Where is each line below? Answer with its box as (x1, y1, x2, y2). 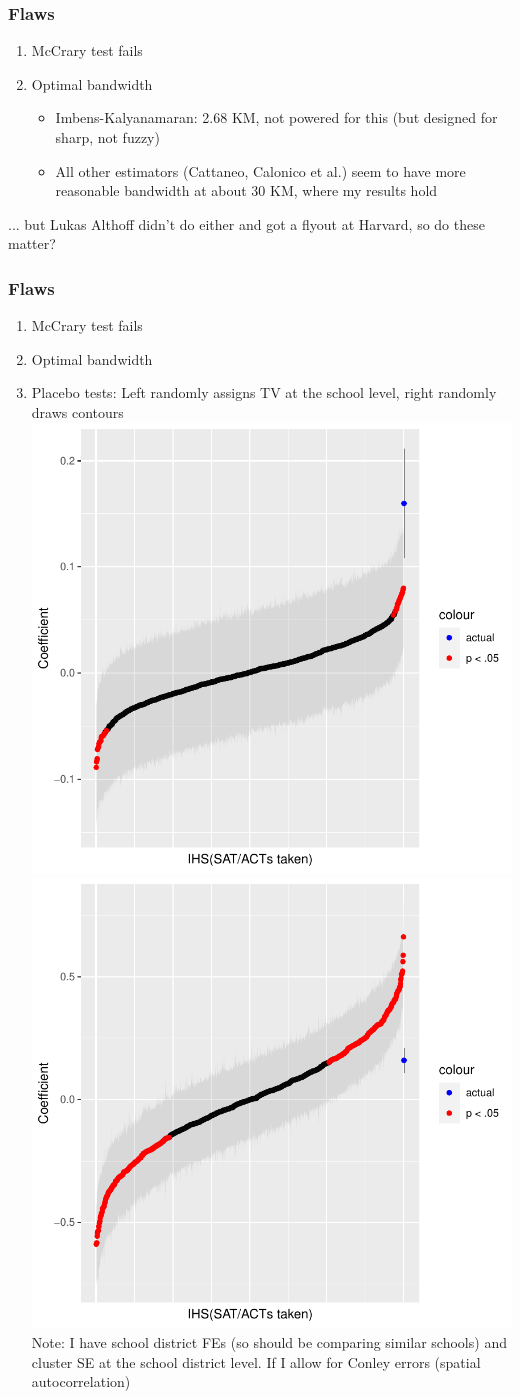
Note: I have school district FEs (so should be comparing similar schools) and (31, 1331, 507, 1352)
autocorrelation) (31, 1371, 131, 1392)
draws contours (31, 401, 124, 422)
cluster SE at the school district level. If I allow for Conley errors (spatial (31, 1351, 481, 1372)
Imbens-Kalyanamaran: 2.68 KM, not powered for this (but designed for (55, 107, 498, 128)
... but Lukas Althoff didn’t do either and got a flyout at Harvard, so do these (8, 213, 485, 234)
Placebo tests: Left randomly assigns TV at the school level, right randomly (31, 382, 497, 403)
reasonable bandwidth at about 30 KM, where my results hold (55, 180, 438, 201)
